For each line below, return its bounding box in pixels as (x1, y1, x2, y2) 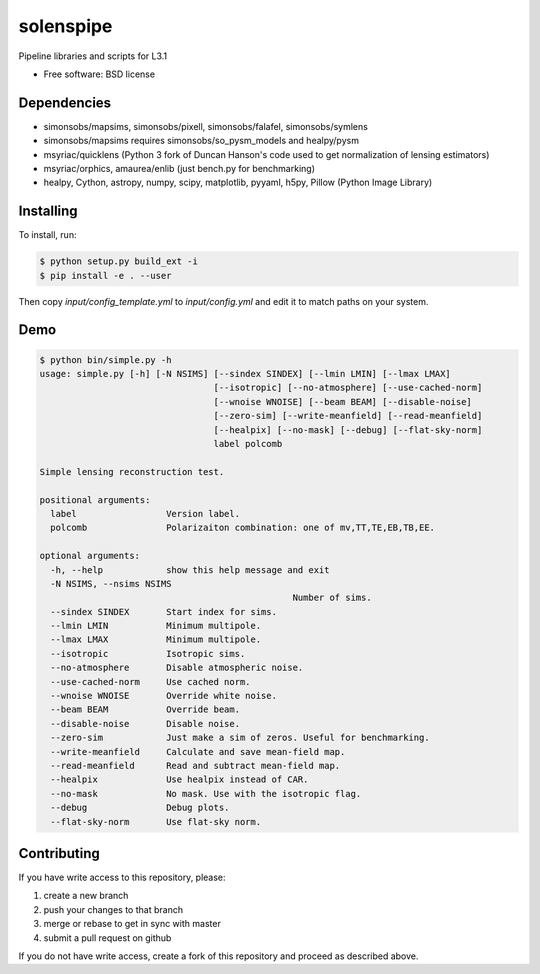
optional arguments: (39, 550, 140, 562)
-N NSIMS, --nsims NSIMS (50, 578, 172, 589)
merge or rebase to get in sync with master (43, 918, 222, 930)
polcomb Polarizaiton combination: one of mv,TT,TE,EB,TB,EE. (50, 522, 435, 534)
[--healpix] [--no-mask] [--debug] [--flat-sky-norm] (213, 424, 483, 435)
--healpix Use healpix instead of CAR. (50, 774, 309, 785)
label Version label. (50, 508, 240, 519)
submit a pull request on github (43, 931, 172, 944)
